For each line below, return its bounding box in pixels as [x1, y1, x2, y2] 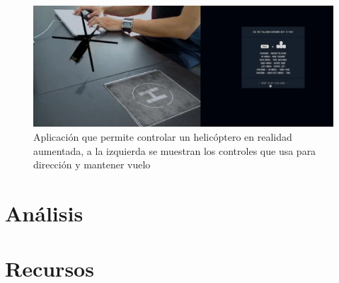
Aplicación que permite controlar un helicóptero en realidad [33, 129, 292, 144]
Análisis [5, 198, 84, 227]
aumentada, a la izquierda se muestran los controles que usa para [33, 143, 316, 158]
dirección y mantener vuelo [33, 157, 151, 172]
